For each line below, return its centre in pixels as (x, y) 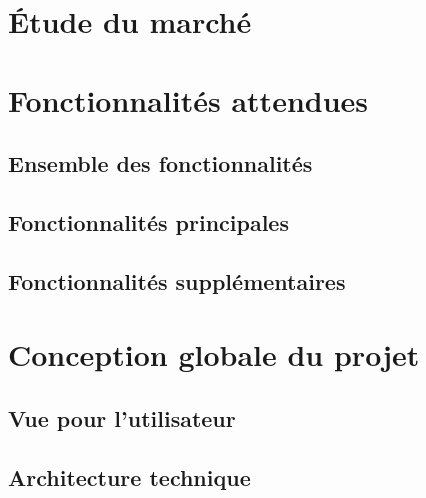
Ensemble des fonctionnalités (160, 163)
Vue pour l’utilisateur (122, 417)
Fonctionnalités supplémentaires (177, 280)
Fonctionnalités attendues (188, 99)
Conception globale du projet (214, 354)
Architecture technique (129, 476)
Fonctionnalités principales (148, 221)
